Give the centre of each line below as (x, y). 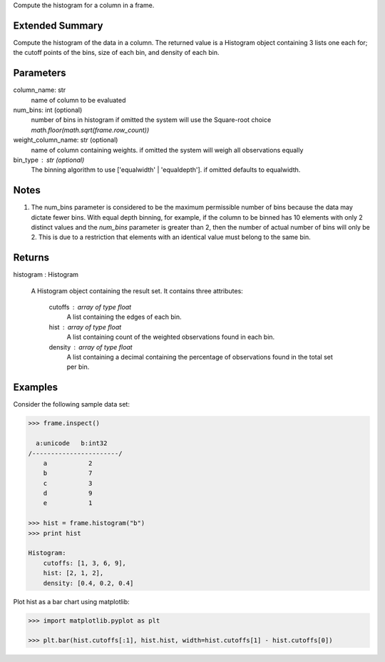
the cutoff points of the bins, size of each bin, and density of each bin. (117, 53)
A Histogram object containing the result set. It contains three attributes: (137, 291)
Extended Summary (58, 25)
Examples (36, 388)
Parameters (40, 73)
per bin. (78, 367)
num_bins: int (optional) (48, 110)
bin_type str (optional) (49, 160)
